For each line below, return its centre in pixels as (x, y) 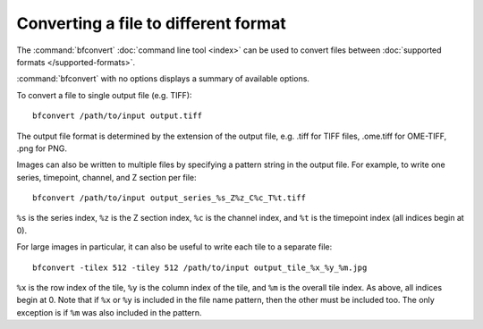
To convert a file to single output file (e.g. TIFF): (104, 95)
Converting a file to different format (151, 23)
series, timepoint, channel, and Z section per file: (106, 177)
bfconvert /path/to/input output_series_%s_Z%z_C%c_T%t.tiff (169, 198)
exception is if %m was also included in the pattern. (109, 312)
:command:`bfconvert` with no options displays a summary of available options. (163, 79)
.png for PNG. (42, 148)
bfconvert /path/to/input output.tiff (118, 116)
